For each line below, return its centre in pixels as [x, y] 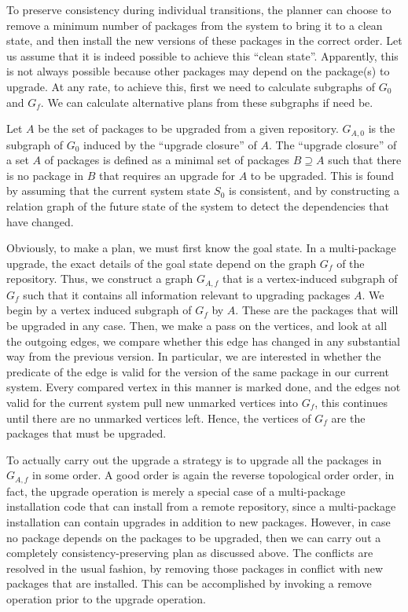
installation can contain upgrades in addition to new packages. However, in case [198, 521]
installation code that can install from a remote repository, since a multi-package [201, 506]
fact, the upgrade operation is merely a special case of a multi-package [176, 491]
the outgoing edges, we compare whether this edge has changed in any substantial [203, 341]
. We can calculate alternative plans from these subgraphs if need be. [207, 102]
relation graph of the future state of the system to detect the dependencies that [198, 205]
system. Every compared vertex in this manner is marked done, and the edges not [204, 387]
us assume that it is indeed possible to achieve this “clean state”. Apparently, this [202, 55]
